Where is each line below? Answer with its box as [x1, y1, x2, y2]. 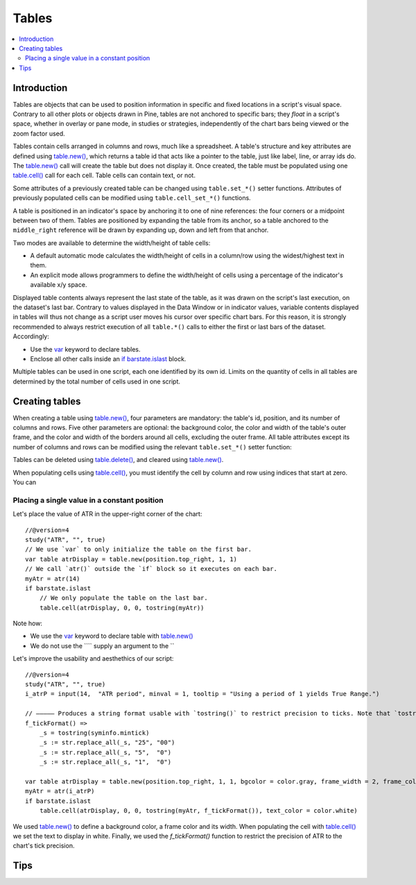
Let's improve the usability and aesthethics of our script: [12, 654, 174, 663]
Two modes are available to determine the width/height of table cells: [12, 238, 211, 247]
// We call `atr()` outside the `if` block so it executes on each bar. [25, 565, 277, 573]
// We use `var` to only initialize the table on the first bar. [25, 545, 252, 554]
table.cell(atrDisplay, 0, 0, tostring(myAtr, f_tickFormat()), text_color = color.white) [39, 807, 358, 815]
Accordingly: [12, 332, 50, 340]
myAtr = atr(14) [25, 574, 80, 583]
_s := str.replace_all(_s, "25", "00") [39, 738, 175, 747]
